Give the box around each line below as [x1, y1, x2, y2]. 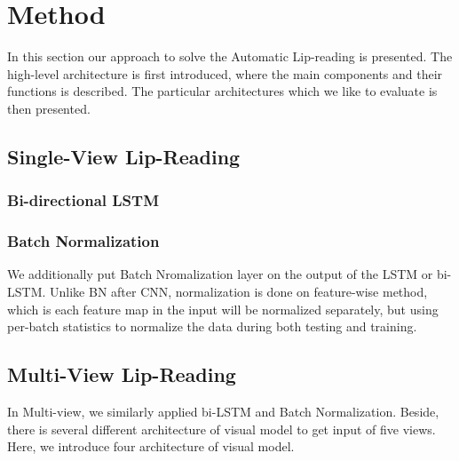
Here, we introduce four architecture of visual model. [7, 437, 295, 456]
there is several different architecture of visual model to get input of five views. [7, 419, 436, 438]
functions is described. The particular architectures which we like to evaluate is [7, 82, 438, 100]
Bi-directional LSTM [7, 189, 160, 211]
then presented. [7, 99, 91, 117]
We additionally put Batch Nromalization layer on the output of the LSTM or [7, 265, 433, 283]
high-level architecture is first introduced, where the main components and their [7, 64, 443, 83]
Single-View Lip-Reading [7, 142, 241, 170]
